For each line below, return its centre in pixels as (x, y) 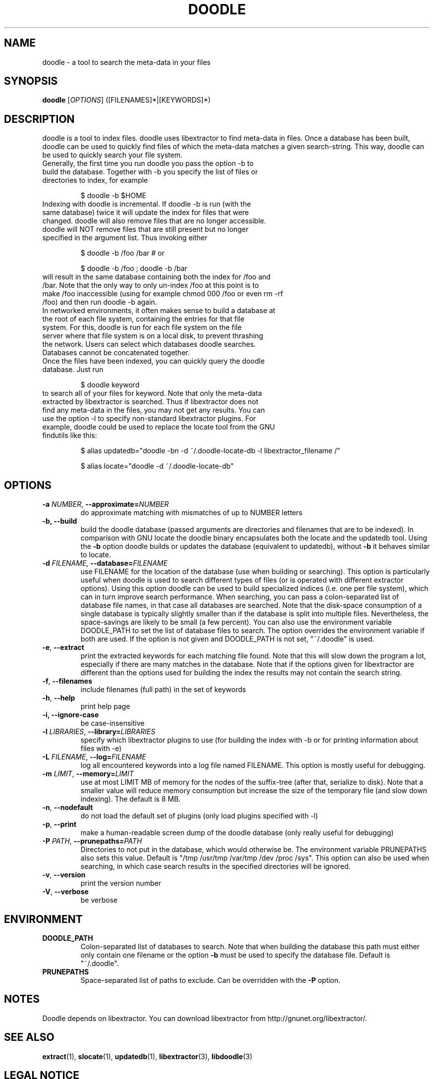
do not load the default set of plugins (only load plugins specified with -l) (199, 816)
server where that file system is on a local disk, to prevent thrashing (153, 336)
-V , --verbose (65, 892)
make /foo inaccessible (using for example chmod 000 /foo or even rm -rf (163, 294)
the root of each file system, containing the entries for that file (143, 319)
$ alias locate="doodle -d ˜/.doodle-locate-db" (157, 466)
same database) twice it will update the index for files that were (146, 213)
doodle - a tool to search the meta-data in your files (126, 62)
